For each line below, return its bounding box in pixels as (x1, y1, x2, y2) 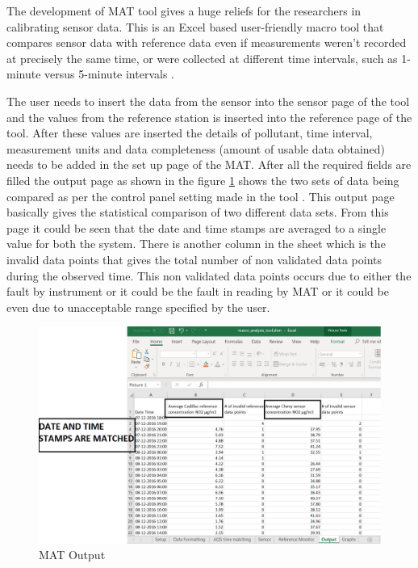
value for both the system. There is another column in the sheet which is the (6, 235, 386, 252)
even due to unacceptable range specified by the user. (6, 298, 270, 315)
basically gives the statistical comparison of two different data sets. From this (6, 204, 389, 221)
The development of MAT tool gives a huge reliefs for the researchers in (6, 2, 362, 19)
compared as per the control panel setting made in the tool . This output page (6, 187, 395, 204)
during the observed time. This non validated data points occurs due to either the (6, 267, 412, 284)
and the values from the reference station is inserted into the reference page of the (6, 108, 412, 125)
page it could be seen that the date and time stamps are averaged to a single (6, 219, 387, 236)
